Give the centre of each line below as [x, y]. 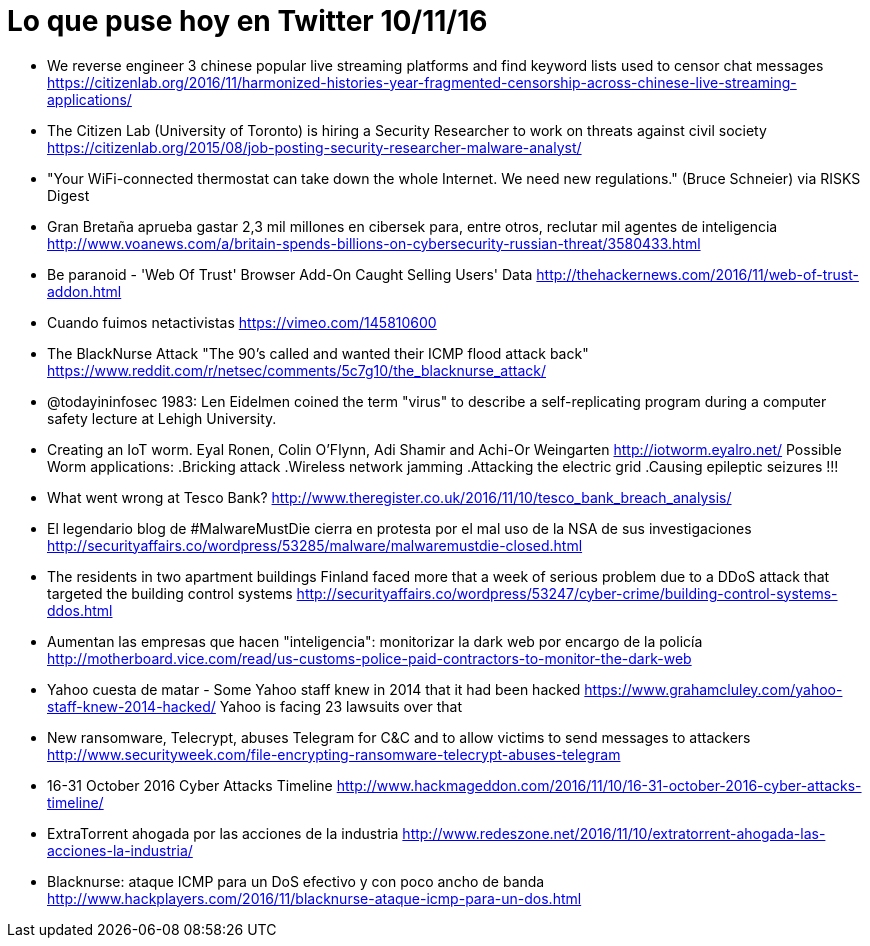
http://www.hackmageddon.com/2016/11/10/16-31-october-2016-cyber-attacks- [599, 785]
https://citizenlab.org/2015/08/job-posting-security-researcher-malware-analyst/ [314, 147]
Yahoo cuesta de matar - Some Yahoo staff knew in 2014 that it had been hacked [314, 689]
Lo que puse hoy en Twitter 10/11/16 [247, 21]
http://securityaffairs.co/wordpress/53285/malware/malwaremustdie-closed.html [315, 545]
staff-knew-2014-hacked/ [131, 706]
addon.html [84, 291]
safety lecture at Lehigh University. [162, 418]
